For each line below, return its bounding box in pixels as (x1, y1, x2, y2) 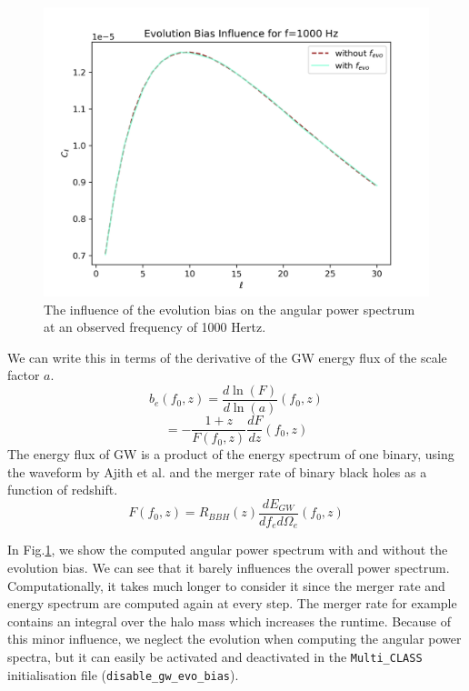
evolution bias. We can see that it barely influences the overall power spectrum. (7, 557, 450, 576)
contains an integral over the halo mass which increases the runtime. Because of (7, 611, 452, 630)
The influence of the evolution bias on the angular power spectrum (44, 299, 415, 318)
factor (7, 366, 40, 385)
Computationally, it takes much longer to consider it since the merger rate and (7, 576, 445, 595)
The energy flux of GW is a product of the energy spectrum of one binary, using (7, 445, 454, 464)
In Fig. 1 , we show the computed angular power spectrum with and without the (7, 540, 448, 559)
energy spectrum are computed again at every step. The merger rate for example (7, 594, 457, 613)
